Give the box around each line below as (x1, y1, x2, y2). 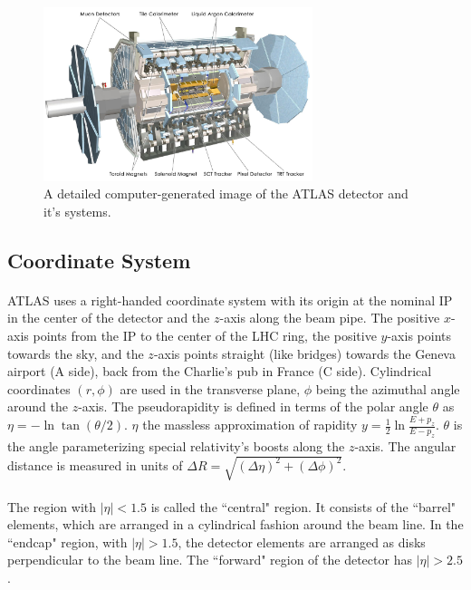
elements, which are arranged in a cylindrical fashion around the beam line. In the (7, 515, 464, 534)
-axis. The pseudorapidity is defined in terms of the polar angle (78, 397, 428, 416)
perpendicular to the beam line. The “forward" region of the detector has (7, 550, 412, 569)
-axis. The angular (354, 436, 457, 455)
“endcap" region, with (7, 532, 128, 551)
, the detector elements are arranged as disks (178, 532, 426, 551)
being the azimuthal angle (315, 379, 460, 398)
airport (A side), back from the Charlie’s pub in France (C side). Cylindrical (7, 362, 432, 381)
